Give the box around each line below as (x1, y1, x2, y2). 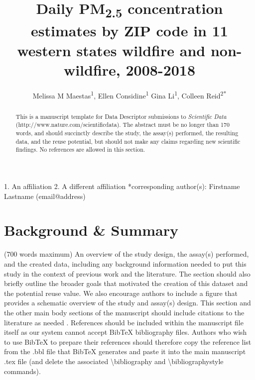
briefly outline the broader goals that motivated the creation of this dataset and (4, 278, 248, 288)
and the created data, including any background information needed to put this (4, 258, 247, 269)
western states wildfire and (17, 40, 206, 60)
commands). (4, 366, 41, 376)
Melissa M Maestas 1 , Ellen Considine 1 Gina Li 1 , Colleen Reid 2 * (32, 89, 227, 100)
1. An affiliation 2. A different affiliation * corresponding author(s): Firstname (4, 181, 240, 191)
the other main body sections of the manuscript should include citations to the (4, 307, 245, 317)
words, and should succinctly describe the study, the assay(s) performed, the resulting (15, 129, 239, 137)
